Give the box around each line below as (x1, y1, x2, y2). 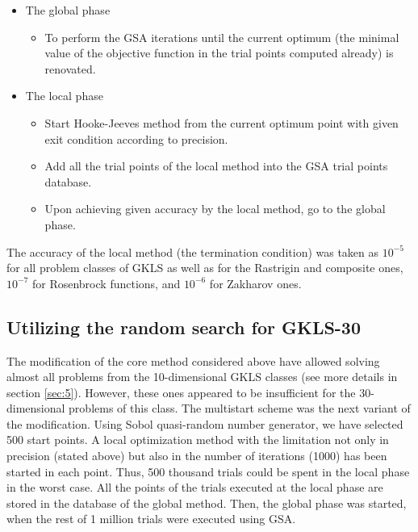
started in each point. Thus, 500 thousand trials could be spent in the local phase (6, 463, 410, 480)
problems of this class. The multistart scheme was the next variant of (69, 400, 411, 417)
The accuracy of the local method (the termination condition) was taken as (6, 243, 379, 260)
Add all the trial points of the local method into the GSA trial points (44, 157, 388, 174)
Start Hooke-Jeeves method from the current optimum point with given (44, 114, 399, 131)
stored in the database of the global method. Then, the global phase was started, (6, 494, 407, 511)
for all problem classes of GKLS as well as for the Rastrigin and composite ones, (6, 259, 403, 276)
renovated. (44, 60, 96, 77)
